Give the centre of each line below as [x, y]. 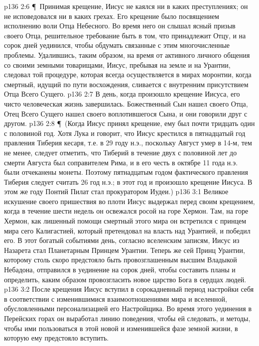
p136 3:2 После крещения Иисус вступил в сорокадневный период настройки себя [129, 289]
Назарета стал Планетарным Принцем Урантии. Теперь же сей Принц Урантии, [125, 250]
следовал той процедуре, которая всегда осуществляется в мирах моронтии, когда [128, 74]
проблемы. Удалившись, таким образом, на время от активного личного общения [127, 55]
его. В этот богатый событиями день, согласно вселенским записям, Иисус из [122, 240]
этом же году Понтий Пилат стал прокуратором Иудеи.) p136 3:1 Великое [116, 191]
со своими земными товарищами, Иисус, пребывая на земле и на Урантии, [117, 64]
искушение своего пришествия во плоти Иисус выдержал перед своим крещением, [129, 201]
